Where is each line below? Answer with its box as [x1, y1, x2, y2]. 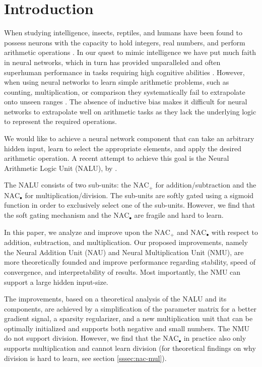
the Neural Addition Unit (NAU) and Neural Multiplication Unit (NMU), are [4, 247, 244, 257]
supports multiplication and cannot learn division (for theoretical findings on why [4, 343, 256, 353]
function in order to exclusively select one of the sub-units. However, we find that [4, 200, 255, 210]
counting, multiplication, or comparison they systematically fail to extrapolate [4, 86, 245, 97]
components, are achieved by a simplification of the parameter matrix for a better [4, 303, 256, 314]
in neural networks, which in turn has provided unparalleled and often [4, 56, 221, 67]
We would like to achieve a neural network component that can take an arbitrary [4, 133, 254, 144]
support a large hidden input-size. [4, 276, 108, 287]
